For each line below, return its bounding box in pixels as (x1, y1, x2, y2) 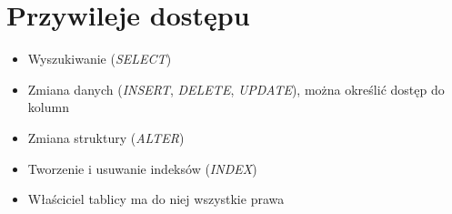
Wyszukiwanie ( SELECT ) (27, 49, 172, 68)
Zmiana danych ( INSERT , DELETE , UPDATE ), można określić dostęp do (27, 79, 445, 98)
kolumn (27, 97, 69, 117)
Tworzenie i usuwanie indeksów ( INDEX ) (27, 158, 257, 178)
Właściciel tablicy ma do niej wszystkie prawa (27, 189, 285, 209)
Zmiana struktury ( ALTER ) (27, 127, 185, 147)
